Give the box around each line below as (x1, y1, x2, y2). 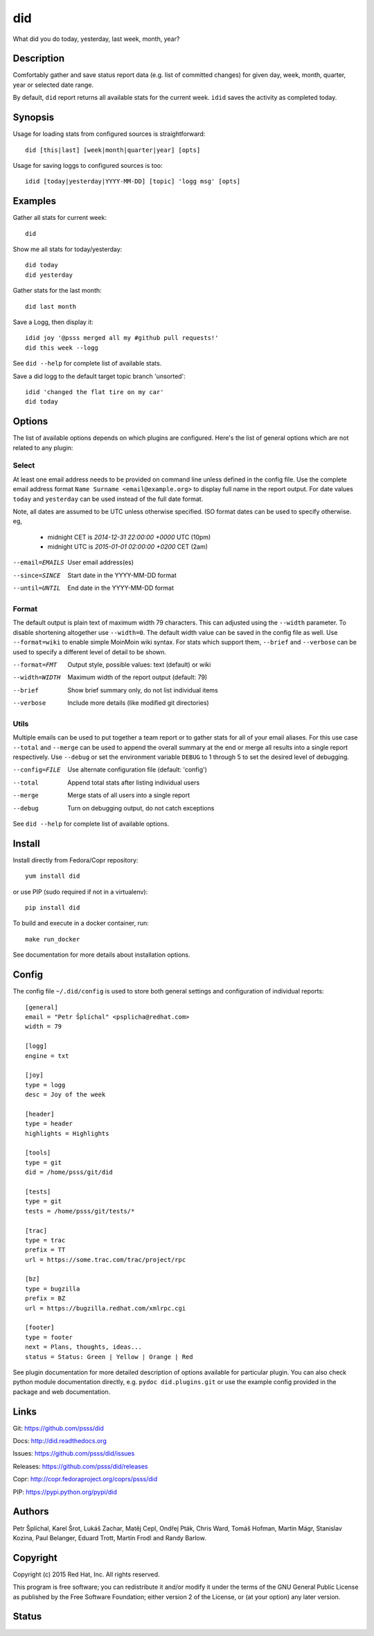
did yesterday (25, 271, 73, 279)
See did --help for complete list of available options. (12, 819, 170, 828)
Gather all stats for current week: (12, 214, 107, 222)
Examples (12, 195, 57, 207)
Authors (12, 1506, 49, 1517)
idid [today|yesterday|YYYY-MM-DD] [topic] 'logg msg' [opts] (25, 178, 241, 185)
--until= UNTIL (12, 584, 61, 593)
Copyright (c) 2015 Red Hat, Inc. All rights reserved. (12, 1570, 160, 1578)
